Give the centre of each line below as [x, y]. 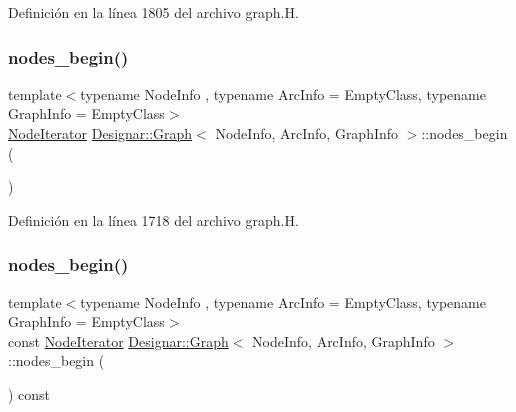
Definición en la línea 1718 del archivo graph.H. [153, 219]
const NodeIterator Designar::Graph [118, 340]
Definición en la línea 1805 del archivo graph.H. [153, 12]
